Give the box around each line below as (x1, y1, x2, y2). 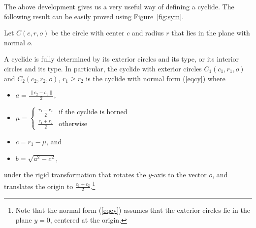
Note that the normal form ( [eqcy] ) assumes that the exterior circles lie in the (15, 205, 250, 215)
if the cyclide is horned (59, 109, 128, 116)
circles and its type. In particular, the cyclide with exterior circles (4, 63, 202, 73)
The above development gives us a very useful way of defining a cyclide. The (4, 1, 234, 11)
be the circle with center (51, 28, 125, 38)
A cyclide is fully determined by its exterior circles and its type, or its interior (4, 54, 239, 64)
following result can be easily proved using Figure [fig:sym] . (4, 11, 184, 21)
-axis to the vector (152, 169, 207, 180)
